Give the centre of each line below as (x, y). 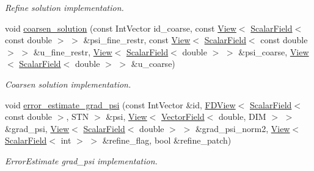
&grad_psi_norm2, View (243, 128)
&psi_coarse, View (274, 51)
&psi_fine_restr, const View (137, 40)
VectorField (183, 117)
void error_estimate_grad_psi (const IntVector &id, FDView (120, 104)
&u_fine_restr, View (73, 51)
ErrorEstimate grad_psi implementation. (81, 160)
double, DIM (242, 117)
